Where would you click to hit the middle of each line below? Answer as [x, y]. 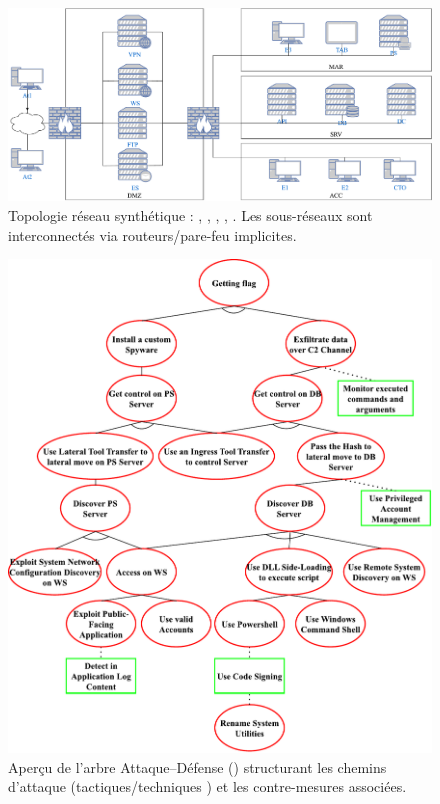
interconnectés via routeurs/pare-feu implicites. [152, 234]
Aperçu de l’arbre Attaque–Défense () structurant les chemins [197, 766]
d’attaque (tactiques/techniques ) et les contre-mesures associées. [207, 786]
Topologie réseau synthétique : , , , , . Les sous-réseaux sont [190, 214]
